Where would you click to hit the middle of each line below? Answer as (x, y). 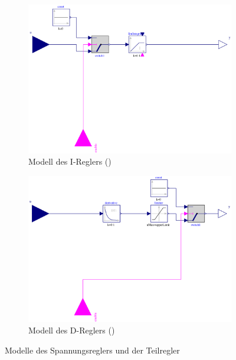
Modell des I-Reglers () (70, 161)
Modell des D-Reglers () (72, 330)
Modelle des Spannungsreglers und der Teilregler (92, 350)
